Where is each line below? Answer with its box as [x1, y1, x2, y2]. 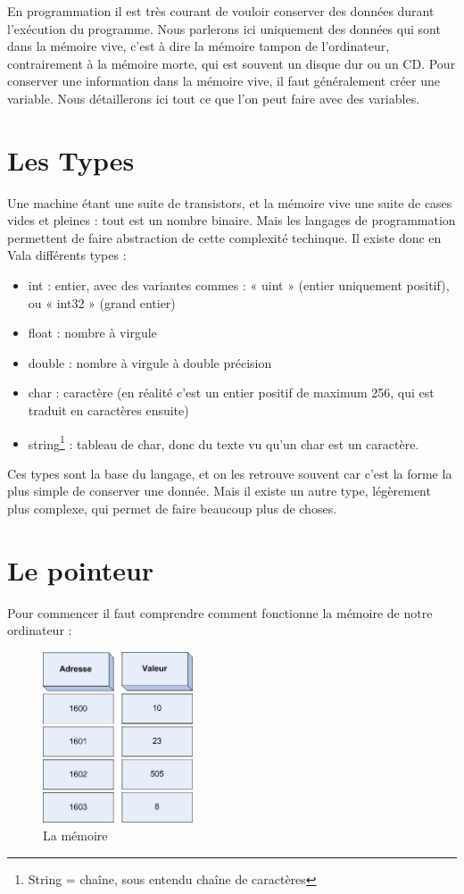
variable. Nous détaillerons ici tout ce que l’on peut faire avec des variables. [7, 88, 420, 107]
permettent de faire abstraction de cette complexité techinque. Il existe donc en [7, 228, 442, 246]
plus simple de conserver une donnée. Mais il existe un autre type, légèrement [7, 481, 431, 500]
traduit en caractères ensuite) [28, 401, 189, 420]
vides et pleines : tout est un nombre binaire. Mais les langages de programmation [7, 211, 456, 230]
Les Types [7, 141, 135, 178]
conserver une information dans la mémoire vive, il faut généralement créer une [7, 71, 440, 90]
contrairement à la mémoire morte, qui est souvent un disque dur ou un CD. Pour [7, 54, 456, 72]
